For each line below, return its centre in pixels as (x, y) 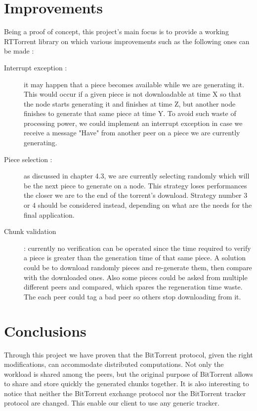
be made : (19, 51)
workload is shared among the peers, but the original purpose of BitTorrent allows (128, 374)
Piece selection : (28, 159)
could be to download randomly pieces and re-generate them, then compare (138, 267)
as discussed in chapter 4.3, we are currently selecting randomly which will (137, 176)
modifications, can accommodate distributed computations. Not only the (114, 364)
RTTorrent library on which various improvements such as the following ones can (127, 41)
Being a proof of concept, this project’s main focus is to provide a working (116, 31)
